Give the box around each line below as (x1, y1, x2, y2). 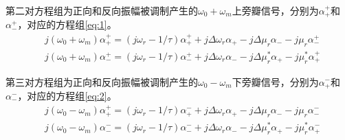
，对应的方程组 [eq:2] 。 (17, 89, 117, 103)
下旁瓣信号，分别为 (232, 74, 319, 89)
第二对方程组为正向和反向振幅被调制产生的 (5, 3, 198, 17)
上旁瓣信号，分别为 (232, 3, 319, 17)
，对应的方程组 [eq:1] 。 (17, 17, 117, 32)
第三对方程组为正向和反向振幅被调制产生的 (5, 74, 198, 89)
